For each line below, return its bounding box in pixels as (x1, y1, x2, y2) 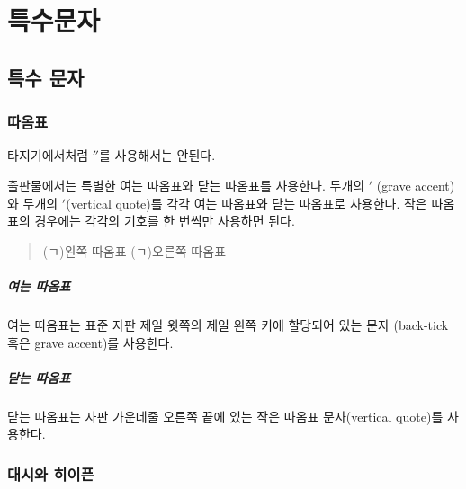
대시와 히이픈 (7, 462, 94, 485)
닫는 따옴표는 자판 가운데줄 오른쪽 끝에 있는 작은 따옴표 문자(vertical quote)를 (7, 406, 444, 425)
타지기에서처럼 (7, 146, 89, 164)
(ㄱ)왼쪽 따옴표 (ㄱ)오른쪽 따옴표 (42, 241, 227, 260)
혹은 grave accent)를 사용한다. (7, 333, 174, 351)
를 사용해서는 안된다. (98, 146, 216, 164)
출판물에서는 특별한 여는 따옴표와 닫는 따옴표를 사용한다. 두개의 (7, 175, 365, 194)
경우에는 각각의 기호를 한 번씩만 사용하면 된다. (34, 211, 295, 230)
